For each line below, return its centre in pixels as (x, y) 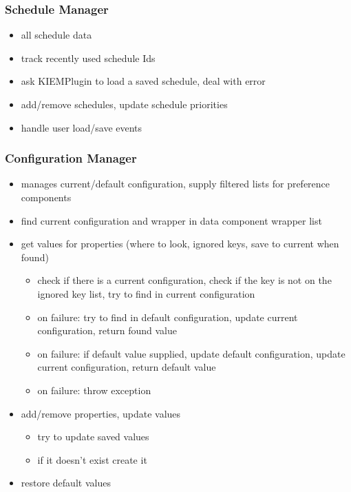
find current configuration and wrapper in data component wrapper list (171, 220)
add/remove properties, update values (101, 413)
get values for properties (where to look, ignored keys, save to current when (180, 244)
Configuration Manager (71, 158)
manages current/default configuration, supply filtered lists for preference (175, 184)
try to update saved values (93, 437)
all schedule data (56, 35)
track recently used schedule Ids (88, 58)
